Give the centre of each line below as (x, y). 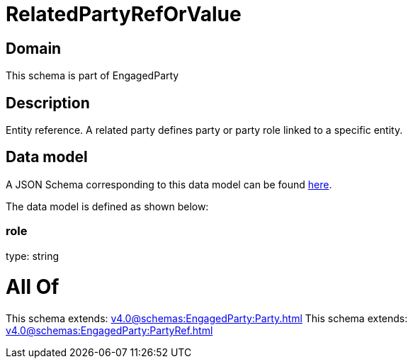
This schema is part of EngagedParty (92, 76)
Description (48, 103)
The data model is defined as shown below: (107, 206)
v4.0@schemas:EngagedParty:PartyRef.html (109, 331)
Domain (34, 48)
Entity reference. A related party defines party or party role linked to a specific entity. (204, 130)
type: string (33, 256)
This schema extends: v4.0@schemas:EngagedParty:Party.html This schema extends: (207, 319)
